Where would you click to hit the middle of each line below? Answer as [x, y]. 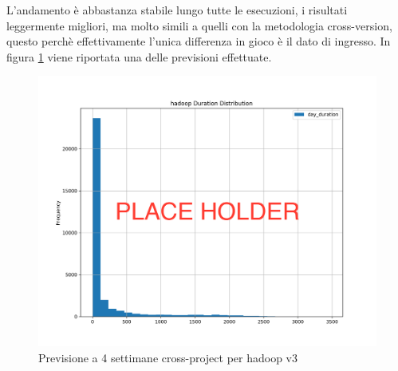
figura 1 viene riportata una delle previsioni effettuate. [139, 56]
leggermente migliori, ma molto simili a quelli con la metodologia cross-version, [199, 25]
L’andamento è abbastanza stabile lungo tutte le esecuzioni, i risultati [177, 10]
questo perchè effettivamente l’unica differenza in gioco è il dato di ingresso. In [199, 41]
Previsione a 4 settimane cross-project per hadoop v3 [168, 358]
